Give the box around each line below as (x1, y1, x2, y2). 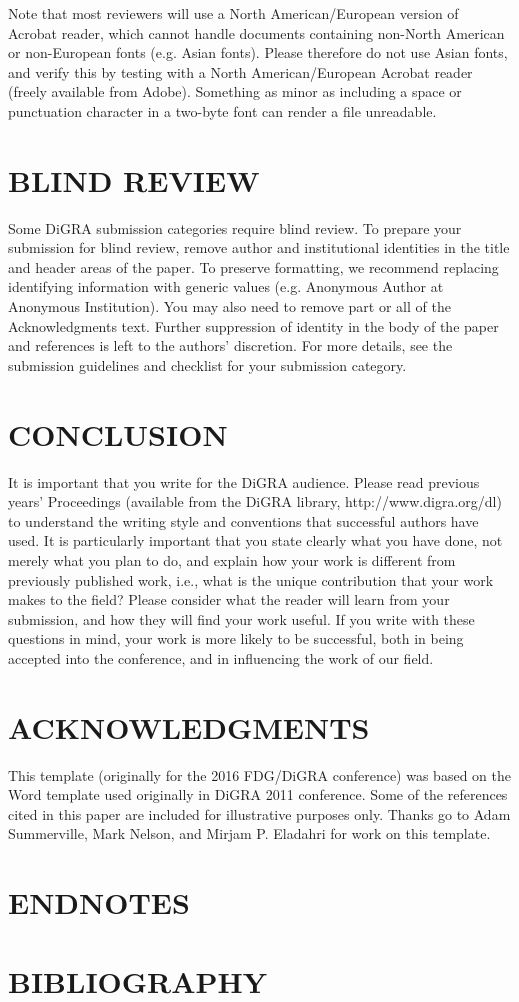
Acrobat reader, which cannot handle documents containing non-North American (8, 22, 505, 43)
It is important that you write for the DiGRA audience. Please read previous (8, 471, 480, 492)
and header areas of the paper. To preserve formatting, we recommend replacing (8, 256, 499, 277)
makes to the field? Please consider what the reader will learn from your (8, 589, 450, 610)
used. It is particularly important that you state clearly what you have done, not (8, 530, 503, 551)
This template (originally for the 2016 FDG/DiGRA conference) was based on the (8, 764, 511, 785)
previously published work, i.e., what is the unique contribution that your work (8, 569, 494, 590)
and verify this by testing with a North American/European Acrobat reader (8, 61, 473, 82)
